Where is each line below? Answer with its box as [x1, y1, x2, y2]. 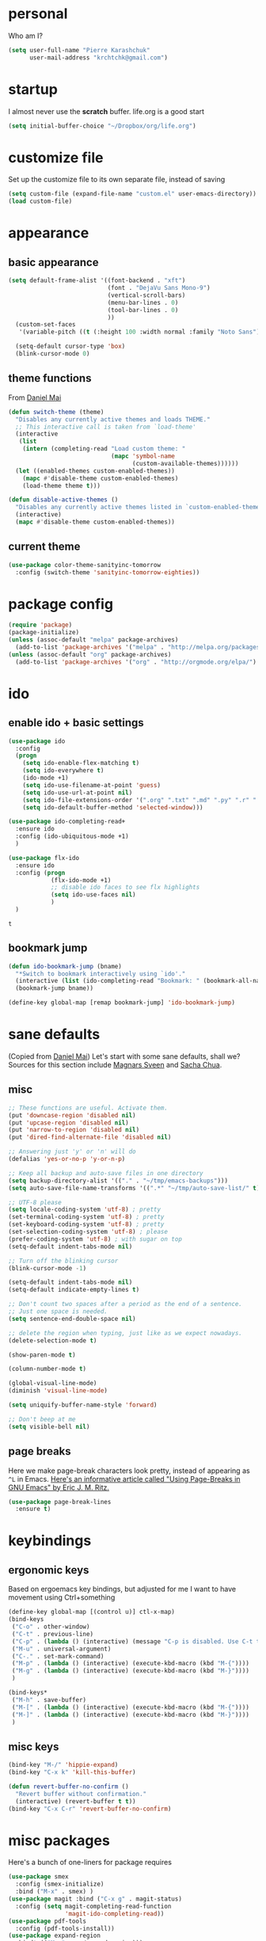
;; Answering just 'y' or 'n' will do [8, 1147, 136, 1156]
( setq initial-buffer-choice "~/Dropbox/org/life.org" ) [8, 122, 196, 130]
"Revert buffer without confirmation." [15, 1790, 147, 1798]
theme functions [8, 371, 92, 385]
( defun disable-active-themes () [8, 496, 119, 504]
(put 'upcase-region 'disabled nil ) [8, 1118, 129, 1127]
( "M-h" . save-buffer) [11, 1696, 87, 1703]
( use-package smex [8, 1873, 69, 1881]
